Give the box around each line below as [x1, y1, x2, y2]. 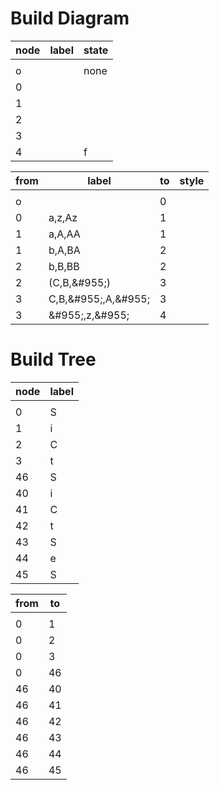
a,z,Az [48, 210, 78, 224]
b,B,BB [48, 259, 80, 273]
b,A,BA [48, 243, 81, 257]
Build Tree [10, 348, 97, 371]
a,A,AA [48, 227, 81, 241]
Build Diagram [10, 7, 130, 30]
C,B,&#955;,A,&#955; [48, 292, 151, 306]
